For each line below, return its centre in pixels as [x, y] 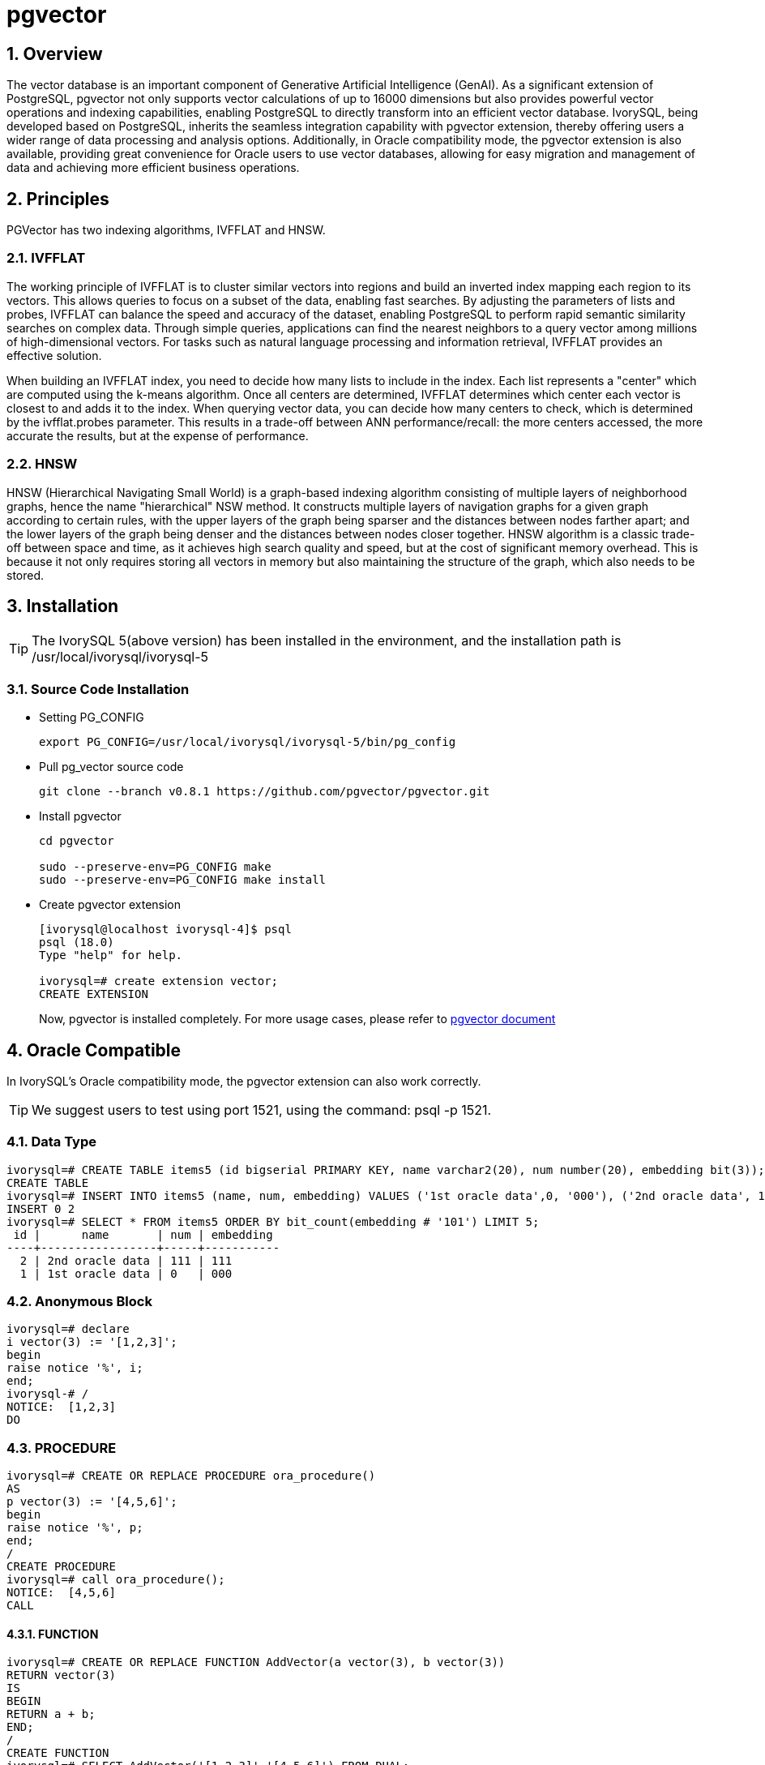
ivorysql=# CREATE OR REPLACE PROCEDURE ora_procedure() [191, 1476]
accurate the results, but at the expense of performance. [158, 435]
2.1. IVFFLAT [46, 258]
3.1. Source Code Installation [98, 689]
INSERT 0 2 [41, 1208]
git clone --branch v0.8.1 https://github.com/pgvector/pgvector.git [265, 792]
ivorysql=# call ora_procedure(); [116, 1580]
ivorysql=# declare [68, 1329]
